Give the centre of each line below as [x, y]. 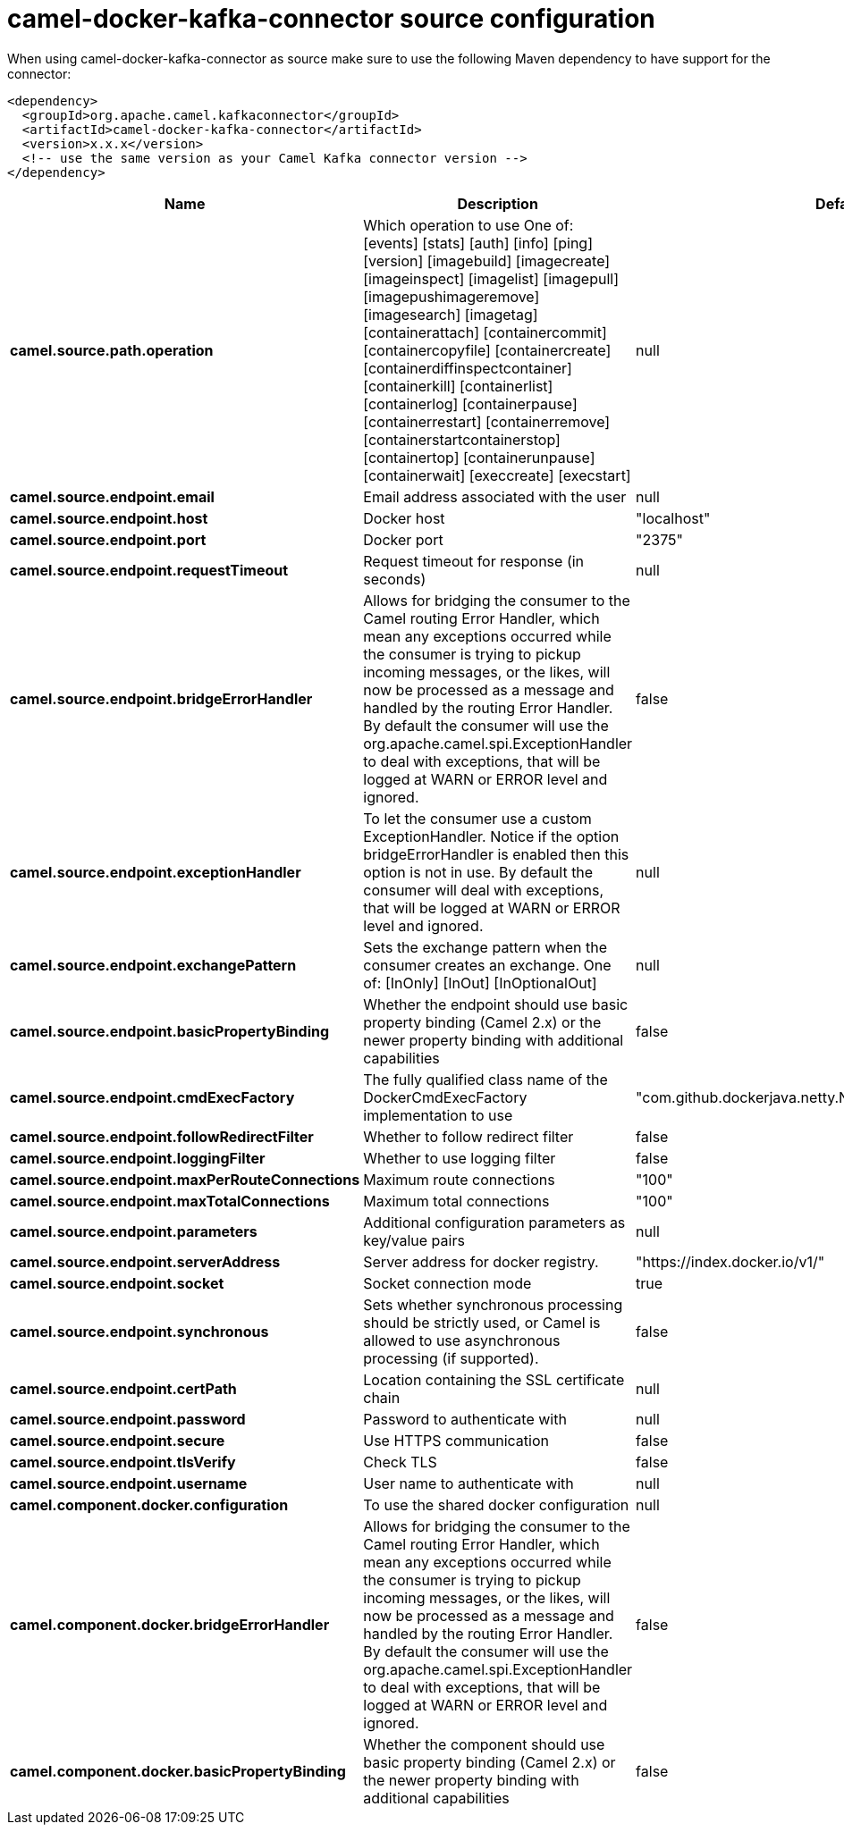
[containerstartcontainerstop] [462, 439]
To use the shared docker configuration [496, 1504]
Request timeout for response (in [474, 561]
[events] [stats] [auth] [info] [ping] [478, 243]
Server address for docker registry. [481, 1261]
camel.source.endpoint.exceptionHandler [156, 872]
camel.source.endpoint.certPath [123, 1388]
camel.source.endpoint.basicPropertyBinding [170, 1031]
